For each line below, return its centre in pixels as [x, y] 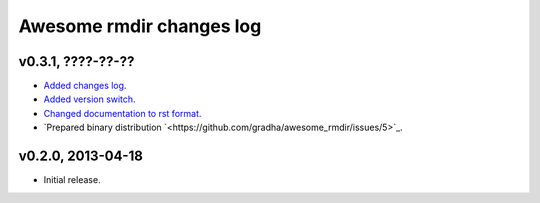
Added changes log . [85, 86]
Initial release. [72, 180]
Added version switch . [89, 99]
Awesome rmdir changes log [140, 26]
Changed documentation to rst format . [122, 113]
